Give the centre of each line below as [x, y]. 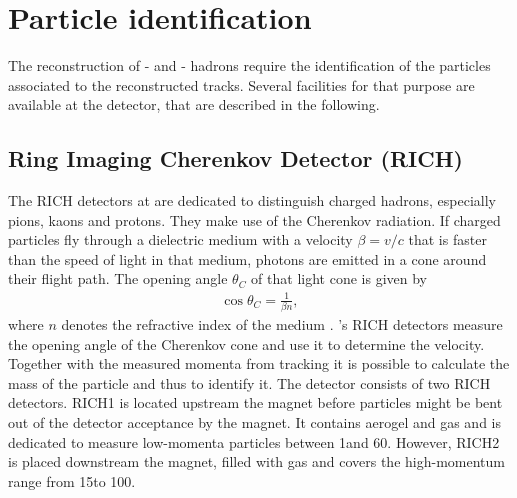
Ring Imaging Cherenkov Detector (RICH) [235, 158]
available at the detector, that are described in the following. [194, 104]
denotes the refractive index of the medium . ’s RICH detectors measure [282, 323]
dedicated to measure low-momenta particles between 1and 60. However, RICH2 [254, 441]
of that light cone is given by [339, 278]
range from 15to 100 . [72, 480]
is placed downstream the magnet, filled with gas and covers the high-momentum [256, 461]
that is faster [447, 239]
